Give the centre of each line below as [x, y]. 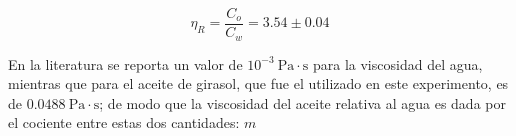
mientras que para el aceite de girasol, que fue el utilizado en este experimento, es [258, 83]
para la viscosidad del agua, [397, 63]
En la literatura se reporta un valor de [125, 63]
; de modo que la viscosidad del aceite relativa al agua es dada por [302, 102]
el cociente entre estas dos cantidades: [124, 122]
